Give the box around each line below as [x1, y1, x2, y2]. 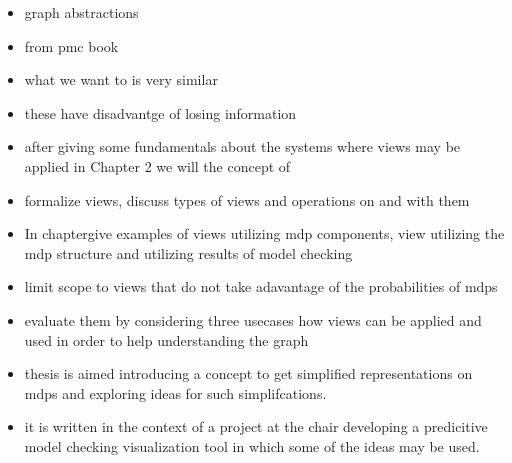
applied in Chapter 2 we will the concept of [24, 155, 291, 176]
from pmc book [24, 35, 119, 56]
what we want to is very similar [24, 69, 218, 90]
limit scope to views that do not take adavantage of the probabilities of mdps [24, 276, 498, 297]
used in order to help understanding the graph [24, 329, 309, 350]
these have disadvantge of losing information [24, 102, 297, 123]
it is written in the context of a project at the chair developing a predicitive [24, 416, 488, 437]
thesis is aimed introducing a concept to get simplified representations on [24, 363, 473, 384]
